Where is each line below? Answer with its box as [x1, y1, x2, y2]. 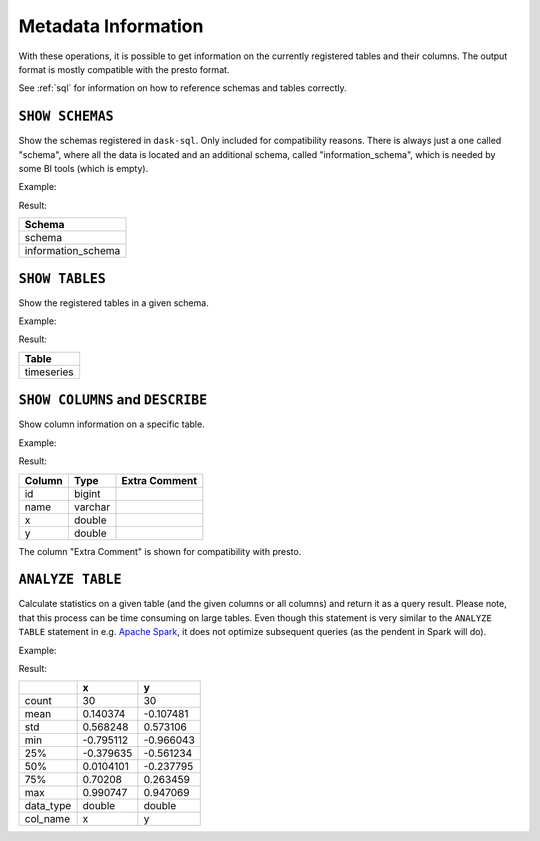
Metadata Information [18, 15, 204, 37]
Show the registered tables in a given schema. [18, 296, 209, 309]
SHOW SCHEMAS [18, 108, 114, 125]
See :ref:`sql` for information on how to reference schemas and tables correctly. [18, 82, 347, 94]
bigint [73, 486, 101, 500]
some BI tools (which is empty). [18, 163, 149, 175]
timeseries [24, 365, 74, 379]
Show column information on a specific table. [18, 418, 205, 430]
